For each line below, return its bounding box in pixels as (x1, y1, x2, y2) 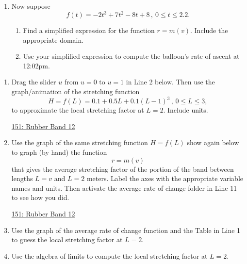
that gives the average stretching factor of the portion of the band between (11, 164, 234, 174)
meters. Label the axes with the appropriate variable (86, 173, 243, 183)
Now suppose (11, 1, 50, 11)
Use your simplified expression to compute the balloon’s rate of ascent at (23, 51, 240, 61)
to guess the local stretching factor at (11, 234, 123, 245)
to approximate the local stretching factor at (11, 105, 144, 115)
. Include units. (163, 105, 208, 115)
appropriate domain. (23, 34, 84, 45)
